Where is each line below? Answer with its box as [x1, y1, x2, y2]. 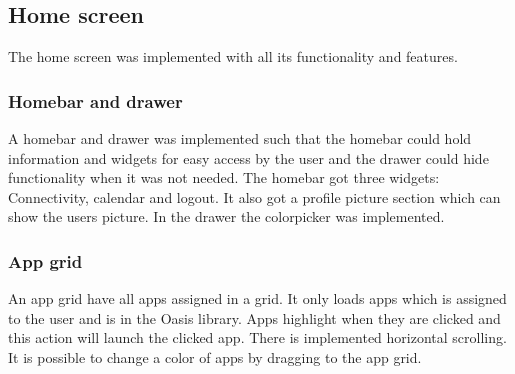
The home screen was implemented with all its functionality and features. [8, 46, 458, 67]
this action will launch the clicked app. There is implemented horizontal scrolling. [8, 327, 507, 348]
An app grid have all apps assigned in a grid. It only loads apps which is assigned [8, 288, 507, 309]
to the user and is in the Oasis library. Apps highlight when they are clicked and [8, 307, 501, 328]
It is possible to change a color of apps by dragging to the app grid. [8, 346, 422, 367]
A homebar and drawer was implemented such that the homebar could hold [8, 128, 472, 149]
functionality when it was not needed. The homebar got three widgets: [8, 167, 440, 188]
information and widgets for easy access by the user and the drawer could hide [8, 147, 489, 168]
